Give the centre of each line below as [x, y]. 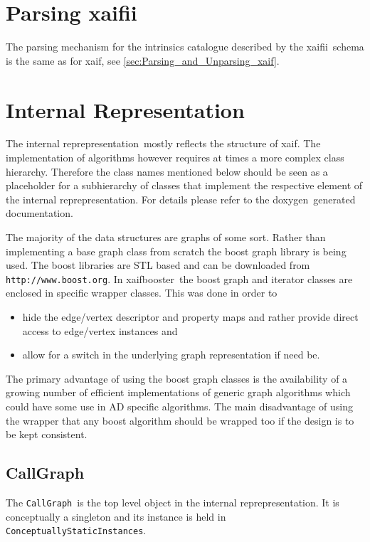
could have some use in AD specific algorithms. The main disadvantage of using [179, 406]
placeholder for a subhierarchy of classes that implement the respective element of [184, 185]
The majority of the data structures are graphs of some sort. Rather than [166, 237]
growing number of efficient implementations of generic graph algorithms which [178, 392]
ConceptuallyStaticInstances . [76, 530]
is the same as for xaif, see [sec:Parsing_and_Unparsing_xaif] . [143, 60]
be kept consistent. [47, 434]
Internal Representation [125, 109]
